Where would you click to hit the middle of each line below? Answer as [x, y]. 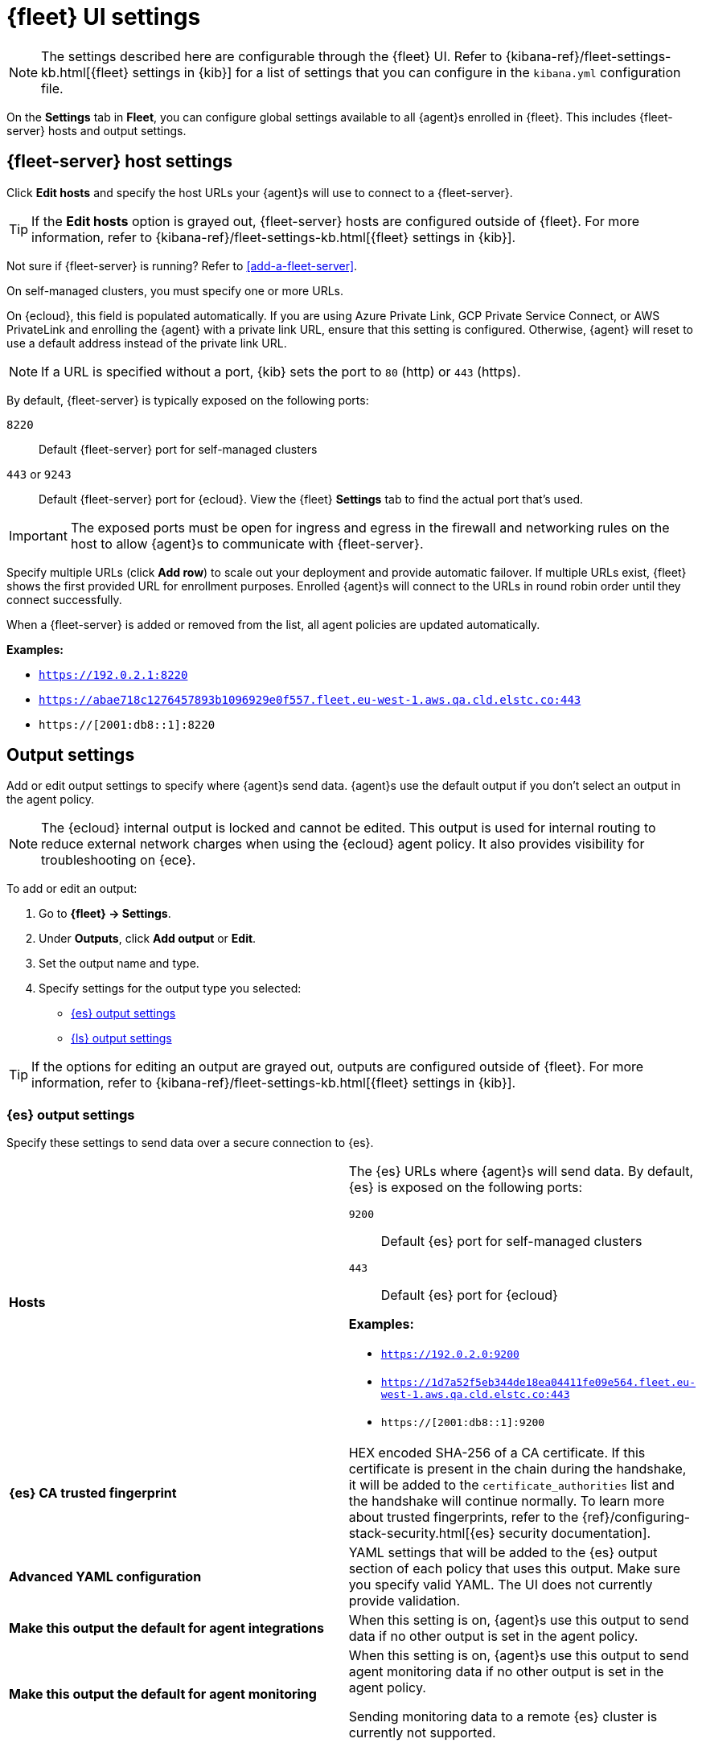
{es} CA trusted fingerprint [93, 1493]
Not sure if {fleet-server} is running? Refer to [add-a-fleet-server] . [182, 265]
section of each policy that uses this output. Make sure [514, 1569]
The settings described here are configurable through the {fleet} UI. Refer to [272, 56]
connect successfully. [64, 599]
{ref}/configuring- [636, 1517]
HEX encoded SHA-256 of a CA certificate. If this [497, 1453]
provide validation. [404, 1601]
